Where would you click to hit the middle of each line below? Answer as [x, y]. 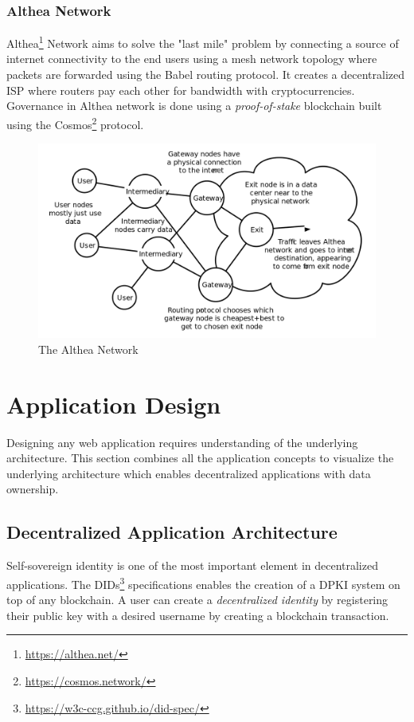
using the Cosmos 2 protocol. [75, 123]
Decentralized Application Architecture [172, 532]
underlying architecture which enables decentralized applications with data [189, 473]
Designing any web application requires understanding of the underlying [182, 442]
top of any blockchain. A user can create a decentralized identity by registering [197, 600]
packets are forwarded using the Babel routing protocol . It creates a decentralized [206, 75]
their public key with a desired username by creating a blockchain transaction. [198, 615]
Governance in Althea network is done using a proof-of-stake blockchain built [194, 106]
